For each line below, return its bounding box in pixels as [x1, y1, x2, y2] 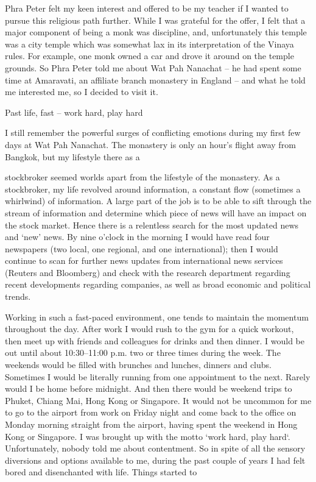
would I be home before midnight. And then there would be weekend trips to [5, 382, 292, 395]
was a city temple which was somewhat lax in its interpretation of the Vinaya [5, 37, 294, 50]
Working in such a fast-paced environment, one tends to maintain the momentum [5, 310, 309, 323]
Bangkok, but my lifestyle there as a [5, 150, 140, 163]
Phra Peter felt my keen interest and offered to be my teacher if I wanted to [5, 2, 289, 14]
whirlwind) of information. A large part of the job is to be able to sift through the [5, 194, 312, 207]
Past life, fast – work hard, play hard [5, 105, 143, 118]
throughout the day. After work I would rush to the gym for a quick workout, [5, 322, 294, 335]
